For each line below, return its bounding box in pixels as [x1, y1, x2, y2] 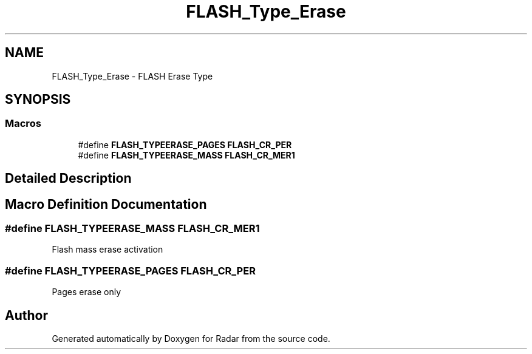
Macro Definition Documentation [5, 196, 207, 212]
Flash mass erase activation [52, 244, 163, 255]
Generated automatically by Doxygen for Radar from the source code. [52, 333, 330, 344]
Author [5, 307, 48, 323]
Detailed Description [5, 171, 132, 186]
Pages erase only [52, 287, 121, 298]
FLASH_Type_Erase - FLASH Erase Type [52, 70, 213, 81]
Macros [5, 117, 41, 130]
